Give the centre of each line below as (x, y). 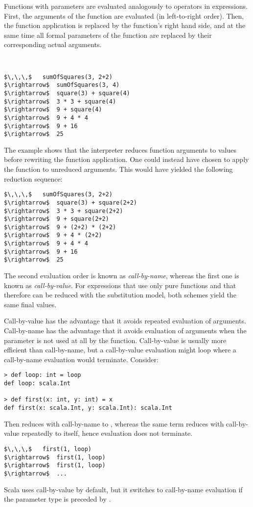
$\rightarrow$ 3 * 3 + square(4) (60, 101)
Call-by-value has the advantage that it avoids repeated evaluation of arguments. (125, 321)
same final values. (30, 304)
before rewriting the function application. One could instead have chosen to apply (126, 159)
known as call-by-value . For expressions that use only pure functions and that (120, 285)
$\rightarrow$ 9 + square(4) (53, 110)
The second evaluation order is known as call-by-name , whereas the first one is (122, 276)
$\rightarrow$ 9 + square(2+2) (57, 219)
